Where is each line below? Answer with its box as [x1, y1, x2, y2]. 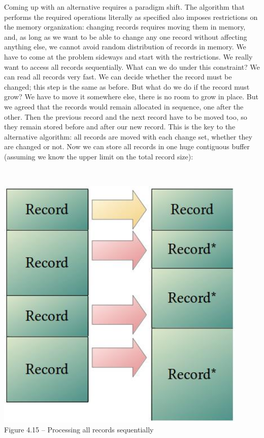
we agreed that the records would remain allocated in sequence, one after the [4, 101, 244, 112]
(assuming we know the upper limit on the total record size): [4, 151, 193, 161]
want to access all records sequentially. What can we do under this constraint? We [4, 61, 260, 72]
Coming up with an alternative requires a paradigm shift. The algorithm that [4, 2, 245, 12]
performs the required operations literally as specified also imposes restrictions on [4, 11, 258, 22]
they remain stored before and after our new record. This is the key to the [4, 121, 236, 132]
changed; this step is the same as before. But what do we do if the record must [4, 81, 250, 92]
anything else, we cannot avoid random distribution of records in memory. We [4, 41, 246, 52]
